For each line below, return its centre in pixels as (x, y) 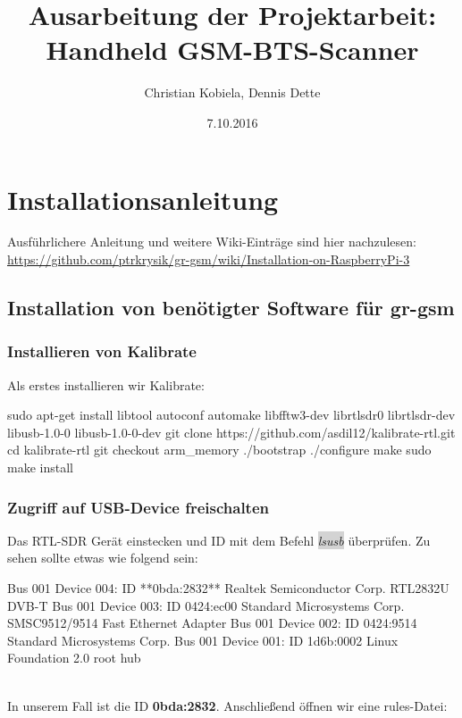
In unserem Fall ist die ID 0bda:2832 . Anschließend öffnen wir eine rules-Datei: (227, 705)
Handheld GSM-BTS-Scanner (232, 50)
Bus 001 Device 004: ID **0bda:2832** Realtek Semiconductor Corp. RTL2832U (228, 588)
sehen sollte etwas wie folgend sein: (103, 558)
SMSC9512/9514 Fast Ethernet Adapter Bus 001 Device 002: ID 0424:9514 (212, 623)
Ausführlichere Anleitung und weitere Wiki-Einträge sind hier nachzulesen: (212, 242)
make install (40, 467)
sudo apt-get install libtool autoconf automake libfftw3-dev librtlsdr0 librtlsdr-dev (231, 415)
